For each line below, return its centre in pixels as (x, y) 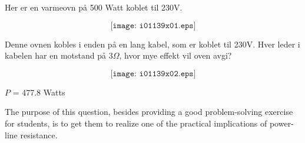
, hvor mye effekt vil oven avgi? (175, 55)
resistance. (39, 135)
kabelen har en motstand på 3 (59, 55)
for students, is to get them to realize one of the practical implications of (136, 123)
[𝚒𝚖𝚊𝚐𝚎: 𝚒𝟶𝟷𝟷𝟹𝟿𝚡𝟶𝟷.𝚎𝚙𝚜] (153, 25)
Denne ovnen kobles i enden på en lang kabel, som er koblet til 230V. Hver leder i (152, 44)
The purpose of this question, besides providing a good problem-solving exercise (149, 112)
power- (281, 123)
